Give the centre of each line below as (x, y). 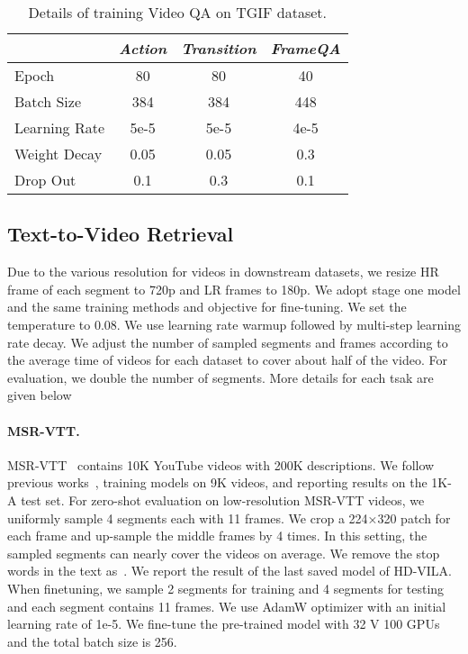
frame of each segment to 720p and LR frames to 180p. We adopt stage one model (234, 289)
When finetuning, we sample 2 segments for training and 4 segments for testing (226, 588)
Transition (219, 48)
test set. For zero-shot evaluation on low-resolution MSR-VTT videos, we (223, 500)
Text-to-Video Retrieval (121, 234)
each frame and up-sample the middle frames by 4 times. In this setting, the (217, 536)
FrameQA (306, 48)
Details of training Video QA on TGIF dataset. (178, 12)
